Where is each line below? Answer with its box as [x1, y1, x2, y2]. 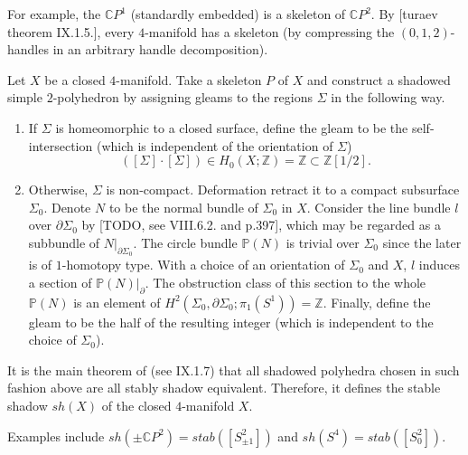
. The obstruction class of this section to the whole [145, 272, 426, 291]
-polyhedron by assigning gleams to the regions [52, 88, 314, 107]
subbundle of [28, 232, 100, 251]
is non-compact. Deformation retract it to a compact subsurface [106, 180, 460, 199]
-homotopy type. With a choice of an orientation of [61, 255, 345, 274]
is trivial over [285, 232, 360, 251]
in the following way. [331, 88, 445, 107]
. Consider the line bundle [306, 197, 451, 216]
